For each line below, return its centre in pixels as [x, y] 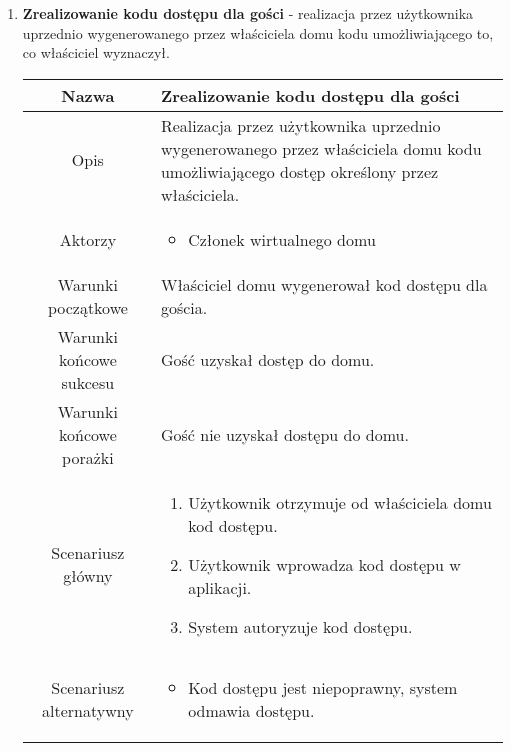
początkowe [87, 307]
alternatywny [88, 710]
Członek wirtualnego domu [282, 239]
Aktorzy [88, 239]
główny [88, 576]
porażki [88, 457]
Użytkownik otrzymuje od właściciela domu [340, 502]
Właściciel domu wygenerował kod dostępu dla [324, 284]
